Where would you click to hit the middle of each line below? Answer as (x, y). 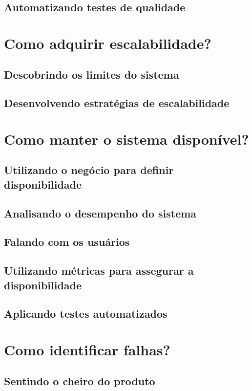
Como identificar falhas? (87, 349)
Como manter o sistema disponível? (126, 139)
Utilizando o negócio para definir (89, 170)
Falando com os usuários (67, 242)
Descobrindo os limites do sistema (92, 74)
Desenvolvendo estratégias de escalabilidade (117, 103)
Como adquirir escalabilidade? (108, 43)
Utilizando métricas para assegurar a (99, 271)
